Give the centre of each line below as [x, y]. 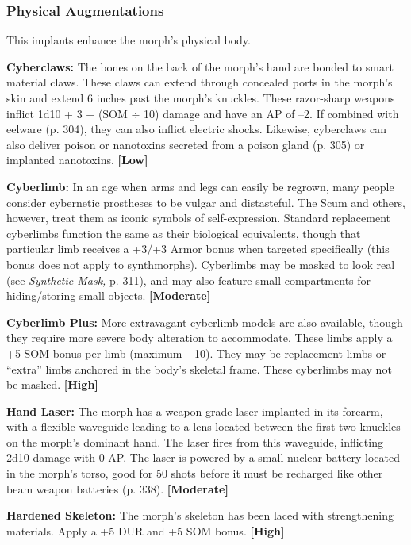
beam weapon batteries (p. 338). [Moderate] [117, 488]
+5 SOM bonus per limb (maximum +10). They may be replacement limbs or [196, 353]
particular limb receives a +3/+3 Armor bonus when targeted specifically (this [198, 249]
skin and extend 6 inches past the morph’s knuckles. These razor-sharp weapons [201, 98]
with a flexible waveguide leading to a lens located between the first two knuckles [204, 426]
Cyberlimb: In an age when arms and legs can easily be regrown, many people [200, 186]
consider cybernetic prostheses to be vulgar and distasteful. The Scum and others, [206, 202]
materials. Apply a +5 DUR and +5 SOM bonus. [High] [146, 530]
